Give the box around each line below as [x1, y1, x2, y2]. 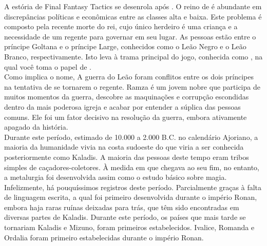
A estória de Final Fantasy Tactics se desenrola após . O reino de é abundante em [4, 1, 262, 11]
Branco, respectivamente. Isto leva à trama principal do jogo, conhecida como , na [4, 51, 263, 61]
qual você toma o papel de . [4, 61, 91, 72]
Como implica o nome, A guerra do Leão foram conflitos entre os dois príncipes [4, 71, 254, 82]
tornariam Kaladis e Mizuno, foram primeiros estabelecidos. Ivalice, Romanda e [4, 222, 255, 233]
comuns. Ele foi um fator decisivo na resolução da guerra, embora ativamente [4, 111, 247, 122]
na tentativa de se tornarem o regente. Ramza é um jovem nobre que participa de [4, 81, 260, 92]
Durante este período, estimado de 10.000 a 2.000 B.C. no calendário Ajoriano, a [4, 131, 258, 142]
